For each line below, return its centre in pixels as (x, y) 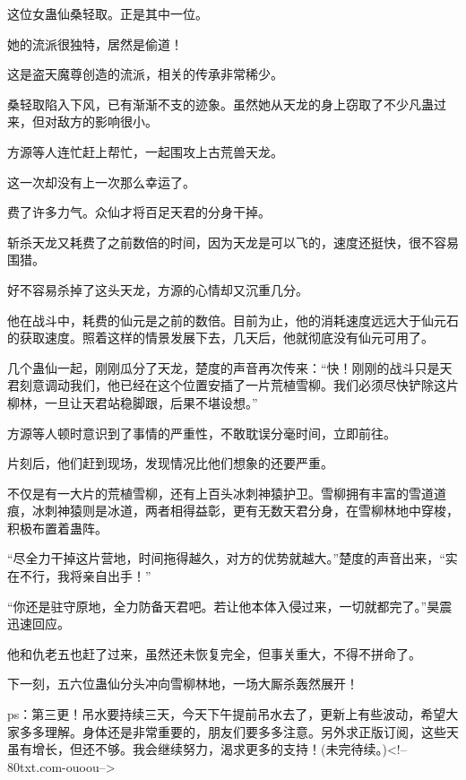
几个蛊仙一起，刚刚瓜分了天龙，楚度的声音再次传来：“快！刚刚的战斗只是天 (230, 367)
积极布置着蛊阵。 (57, 528)
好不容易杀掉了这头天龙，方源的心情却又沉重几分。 (158, 289)
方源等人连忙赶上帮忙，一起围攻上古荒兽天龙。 (145, 151)
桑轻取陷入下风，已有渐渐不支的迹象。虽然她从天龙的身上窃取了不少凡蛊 (220, 104)
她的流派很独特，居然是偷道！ (95, 43)
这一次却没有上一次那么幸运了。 (101, 182)
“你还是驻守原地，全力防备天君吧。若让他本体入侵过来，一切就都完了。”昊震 (230, 606)
